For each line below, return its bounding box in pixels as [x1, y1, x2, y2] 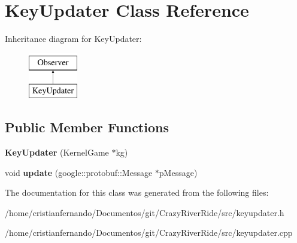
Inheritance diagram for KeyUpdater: [5, 32, 142, 45]
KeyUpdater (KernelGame [5, 146, 109, 159]
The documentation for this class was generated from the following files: [5, 186, 269, 199]
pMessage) [159, 166, 198, 178]
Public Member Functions [5, 118, 169, 136]
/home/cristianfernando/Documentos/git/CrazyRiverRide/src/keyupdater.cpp [5, 226, 293, 239]
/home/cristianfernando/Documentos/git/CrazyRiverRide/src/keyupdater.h [5, 206, 284, 218]
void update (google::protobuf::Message [5, 166, 153, 178]
